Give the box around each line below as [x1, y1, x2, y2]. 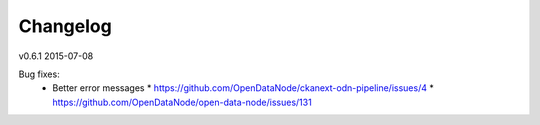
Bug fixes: [18, 68, 60, 80]
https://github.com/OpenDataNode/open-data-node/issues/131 [52, 96, 312, 108]
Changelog [18, 15, 112, 37]
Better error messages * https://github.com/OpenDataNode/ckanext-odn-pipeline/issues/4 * [52, 82, 434, 94]
